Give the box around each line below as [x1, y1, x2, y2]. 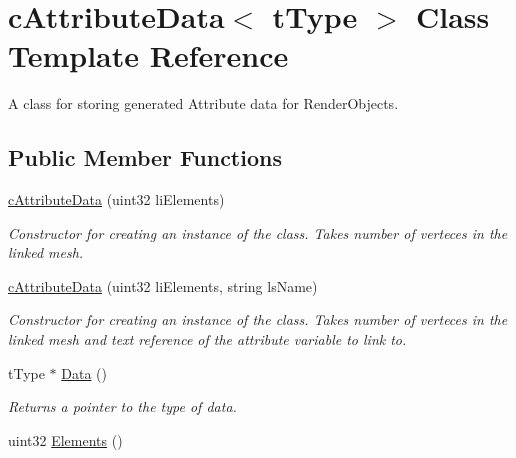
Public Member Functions [8, 142, 282, 173]
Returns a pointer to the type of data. [8, 396, 237, 417]
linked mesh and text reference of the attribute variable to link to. [8, 329, 407, 350]
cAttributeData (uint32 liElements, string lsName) [8, 275, 318, 296]
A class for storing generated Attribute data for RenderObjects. [8, 93, 399, 114]
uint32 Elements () [8, 429, 123, 450]
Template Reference [8, 35, 289, 76]
